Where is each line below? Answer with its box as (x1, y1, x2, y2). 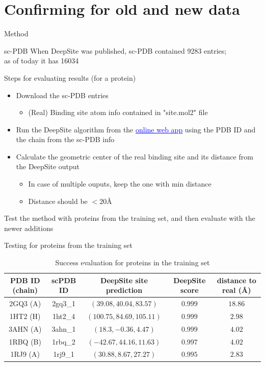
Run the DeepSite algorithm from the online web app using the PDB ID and (16, 124, 256, 134)
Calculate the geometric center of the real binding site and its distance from (16, 151, 253, 162)
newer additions (4, 222, 54, 233)
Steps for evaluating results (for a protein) (4, 72, 136, 83)
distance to (217, 274, 256, 285)
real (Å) (222, 285, 251, 295)
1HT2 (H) (9, 310, 41, 321)
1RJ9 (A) (10, 349, 40, 359)
